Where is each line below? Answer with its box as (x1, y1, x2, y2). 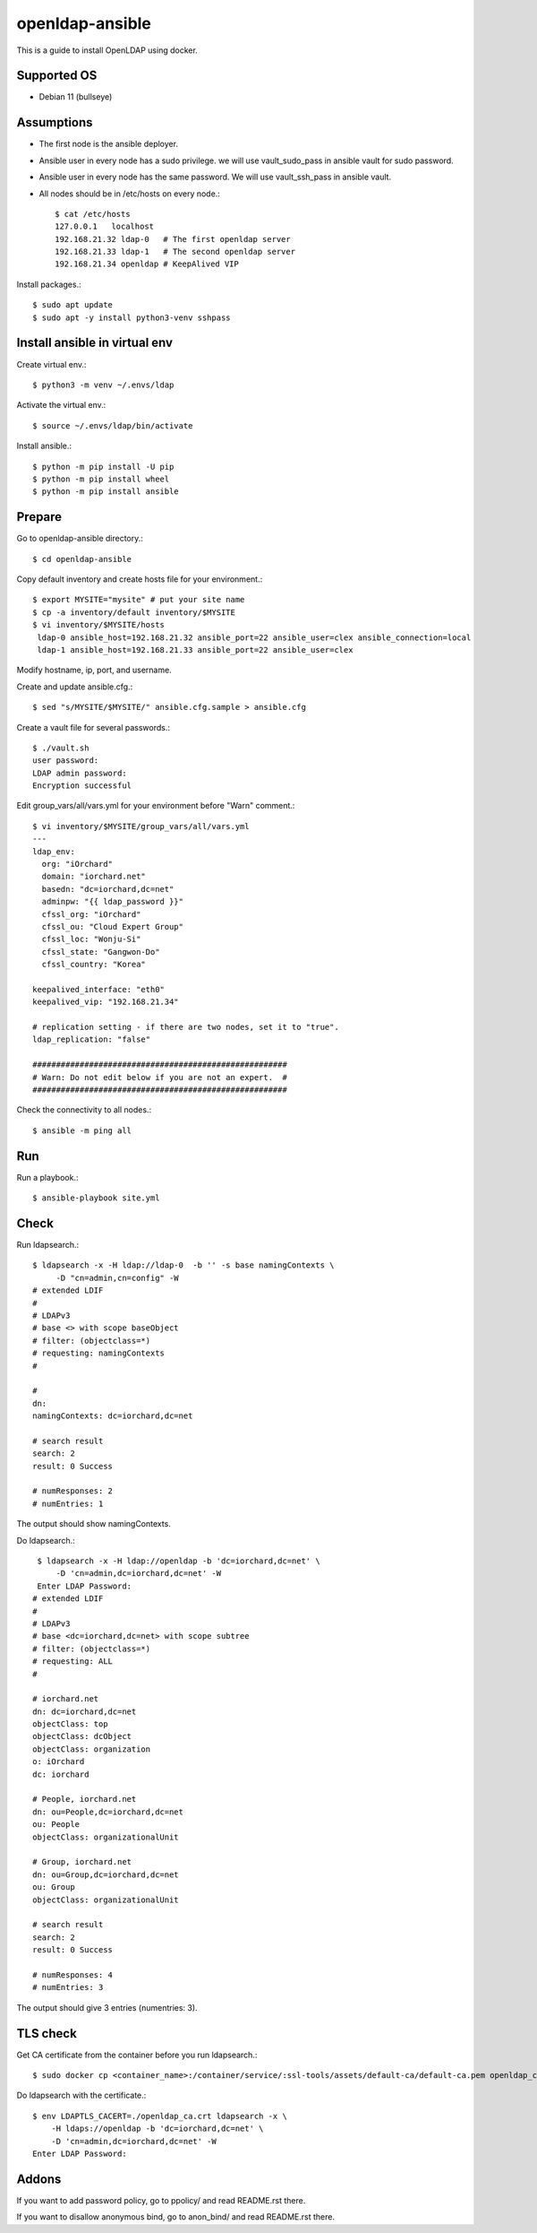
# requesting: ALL (32, 1657, 114, 1666)
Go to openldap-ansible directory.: (16, 533, 143, 544)
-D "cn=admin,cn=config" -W (55, 1273, 179, 1283)
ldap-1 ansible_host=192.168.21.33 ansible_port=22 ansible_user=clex (37, 645, 354, 654)
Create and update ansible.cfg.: (16, 681, 133, 692)
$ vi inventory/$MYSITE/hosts (32, 619, 166, 630)
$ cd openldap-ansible (32, 554, 132, 564)
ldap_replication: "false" (32, 1034, 151, 1044)
